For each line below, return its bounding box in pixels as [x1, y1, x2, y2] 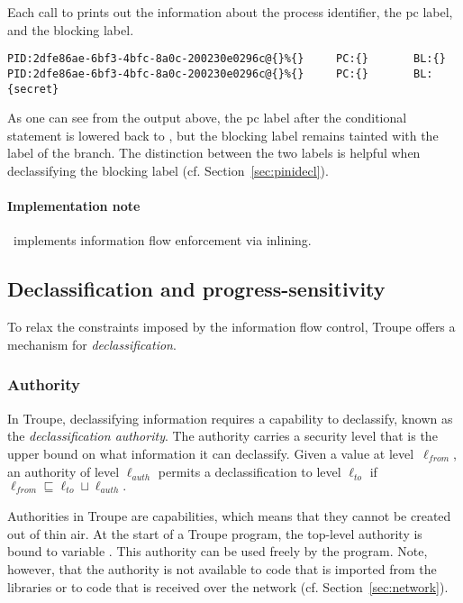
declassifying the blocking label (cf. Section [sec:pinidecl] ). [7, 160, 329, 179]
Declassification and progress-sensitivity [7, 275, 386, 303]
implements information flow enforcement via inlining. [13, 231, 312, 250]
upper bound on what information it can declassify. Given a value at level [7, 443, 414, 462]
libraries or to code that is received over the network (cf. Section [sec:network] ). [7, 577, 449, 596]
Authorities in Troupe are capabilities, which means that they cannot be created [7, 507, 451, 525]
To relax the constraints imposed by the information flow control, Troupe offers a [7, 317, 456, 336]
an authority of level [7, 462, 120, 481]
